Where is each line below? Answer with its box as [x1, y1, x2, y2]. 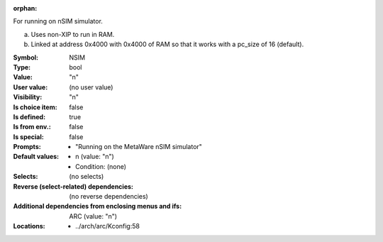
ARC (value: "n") [69, 211, 117, 220]
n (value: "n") [75, 153, 115, 161]
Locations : [13, 222, 45, 231]
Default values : [13, 153, 60, 161]
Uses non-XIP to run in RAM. [30, 30, 115, 38]
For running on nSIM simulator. [13, 17, 103, 26]
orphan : [13, 4, 38, 12]
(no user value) [69, 82, 113, 92]
